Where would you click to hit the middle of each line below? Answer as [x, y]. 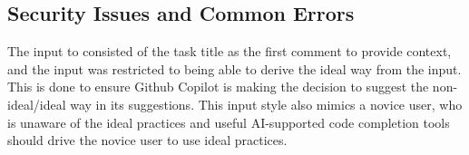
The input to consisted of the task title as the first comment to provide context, [230, 51]
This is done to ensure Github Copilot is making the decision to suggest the [218, 87]
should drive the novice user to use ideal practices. [147, 140]
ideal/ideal [37, 104]
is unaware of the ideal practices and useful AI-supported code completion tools [229, 122]
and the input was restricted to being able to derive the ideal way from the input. [234, 68]
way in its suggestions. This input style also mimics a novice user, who [266, 104]
